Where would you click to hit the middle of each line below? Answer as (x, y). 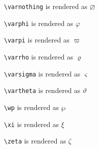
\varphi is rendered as (39, 23)
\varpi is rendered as (37, 40)
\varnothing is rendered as (46, 6)
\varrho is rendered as (39, 56)
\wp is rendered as (32, 107)
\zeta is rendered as (35, 141)
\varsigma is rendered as (42, 73)
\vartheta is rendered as (42, 90)
